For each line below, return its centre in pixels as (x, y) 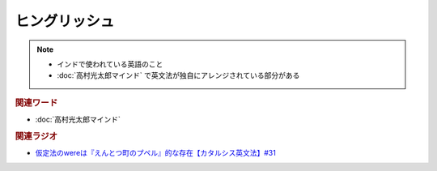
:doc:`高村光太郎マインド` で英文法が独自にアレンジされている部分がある (178, 75)
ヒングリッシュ (65, 21)
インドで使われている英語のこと (110, 64)
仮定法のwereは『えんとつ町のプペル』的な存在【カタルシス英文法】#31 (156, 153)
